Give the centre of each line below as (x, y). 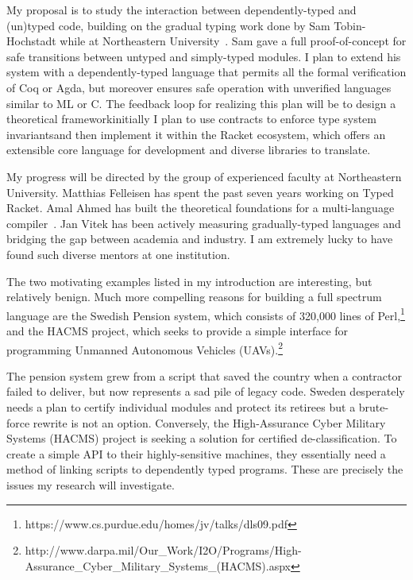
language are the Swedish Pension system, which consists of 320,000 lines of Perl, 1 (206, 314)
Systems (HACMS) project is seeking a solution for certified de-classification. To (202, 438)
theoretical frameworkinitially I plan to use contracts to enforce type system (191, 119)
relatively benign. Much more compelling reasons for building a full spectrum (194, 297)
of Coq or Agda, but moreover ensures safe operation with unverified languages (199, 87)
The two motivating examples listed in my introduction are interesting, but (189, 281)
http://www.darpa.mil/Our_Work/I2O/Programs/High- (163, 550)
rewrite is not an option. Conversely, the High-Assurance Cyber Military (209, 422)
